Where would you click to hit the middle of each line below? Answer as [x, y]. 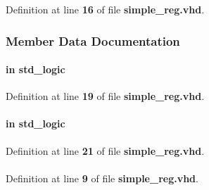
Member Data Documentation [93, 40]
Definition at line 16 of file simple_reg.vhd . [105, 9]
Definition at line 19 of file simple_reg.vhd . [105, 96]
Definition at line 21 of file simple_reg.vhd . [105, 150]
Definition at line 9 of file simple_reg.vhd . [102, 178]
